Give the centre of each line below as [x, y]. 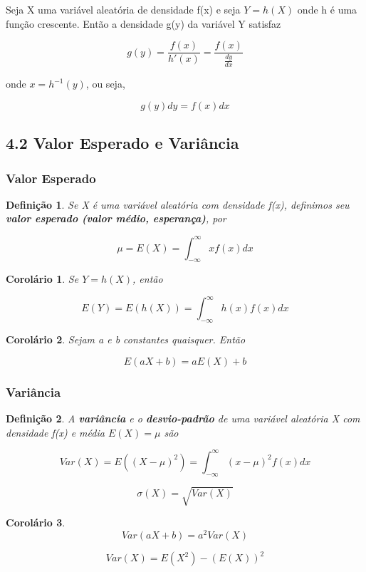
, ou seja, [105, 84]
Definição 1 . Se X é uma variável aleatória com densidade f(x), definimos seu [178, 204]
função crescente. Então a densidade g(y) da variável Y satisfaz [143, 23]
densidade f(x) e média [55, 432]
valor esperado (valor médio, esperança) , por [116, 218]
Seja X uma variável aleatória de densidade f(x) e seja [123, 9]
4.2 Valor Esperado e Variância [122, 143]
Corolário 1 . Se [42, 279]
